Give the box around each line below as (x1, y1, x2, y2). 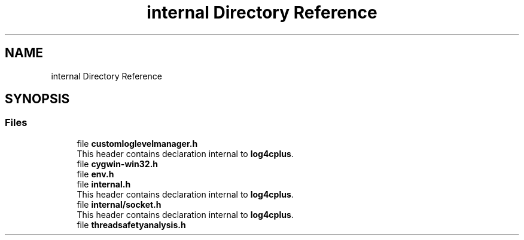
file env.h (77, 168, 114, 179)
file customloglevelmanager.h (77, 138, 198, 149)
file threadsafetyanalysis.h (77, 219, 186, 230)
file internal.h (77, 179, 131, 189)
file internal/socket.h (77, 199, 162, 210)
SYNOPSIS (5, 91, 70, 107)
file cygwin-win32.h (77, 158, 159, 169)
